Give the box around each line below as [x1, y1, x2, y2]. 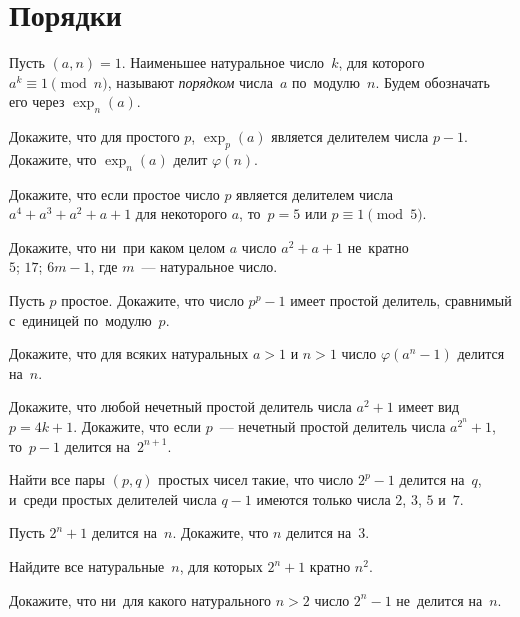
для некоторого [135, 203, 227, 224]
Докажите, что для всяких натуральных [9, 343, 249, 364]
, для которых [179, 556, 263, 577]
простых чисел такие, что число [158, 469, 354, 490]
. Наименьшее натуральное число [121, 52, 325, 73]
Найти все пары [9, 469, 105, 490]
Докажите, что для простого [9, 126, 180, 147]
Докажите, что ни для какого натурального [9, 589, 272, 610]
